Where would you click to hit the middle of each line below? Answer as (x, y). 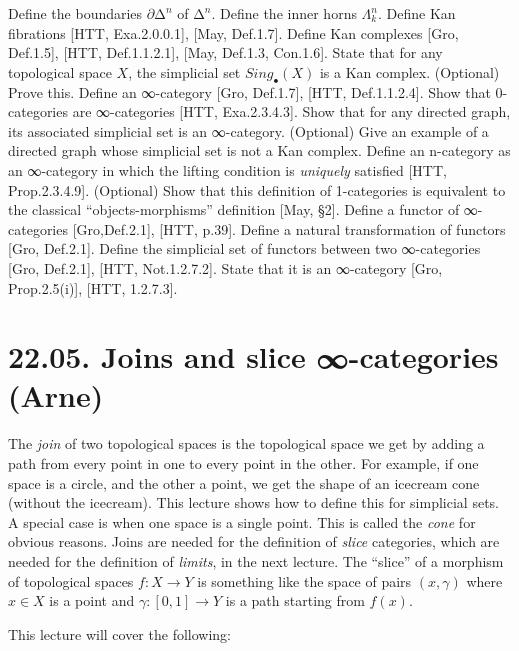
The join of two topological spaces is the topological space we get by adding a (246, 443)
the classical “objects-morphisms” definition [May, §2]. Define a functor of (234, 209)
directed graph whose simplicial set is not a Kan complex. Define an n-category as (259, 150)
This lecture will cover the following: (119, 633)
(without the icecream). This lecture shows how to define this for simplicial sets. (253, 502)
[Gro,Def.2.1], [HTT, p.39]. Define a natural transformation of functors (289, 228)
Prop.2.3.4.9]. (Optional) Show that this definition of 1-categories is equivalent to (257, 189)
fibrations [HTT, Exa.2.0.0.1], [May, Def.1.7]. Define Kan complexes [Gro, (233, 32)
